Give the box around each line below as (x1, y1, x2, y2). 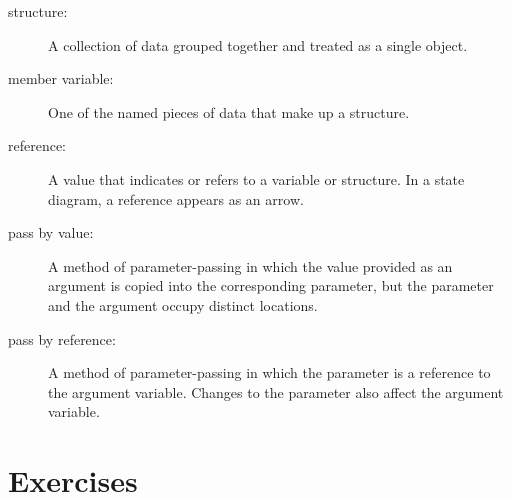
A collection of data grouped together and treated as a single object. (48, 34, 468, 55)
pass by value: (8, 222, 94, 243)
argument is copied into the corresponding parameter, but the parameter (48, 275, 494, 296)
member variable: (8, 68, 114, 89)
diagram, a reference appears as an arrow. (48, 188, 304, 209)
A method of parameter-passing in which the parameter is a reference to (48, 362, 491, 383)
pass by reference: (8, 328, 116, 349)
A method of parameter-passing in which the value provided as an (48, 255, 453, 276)
